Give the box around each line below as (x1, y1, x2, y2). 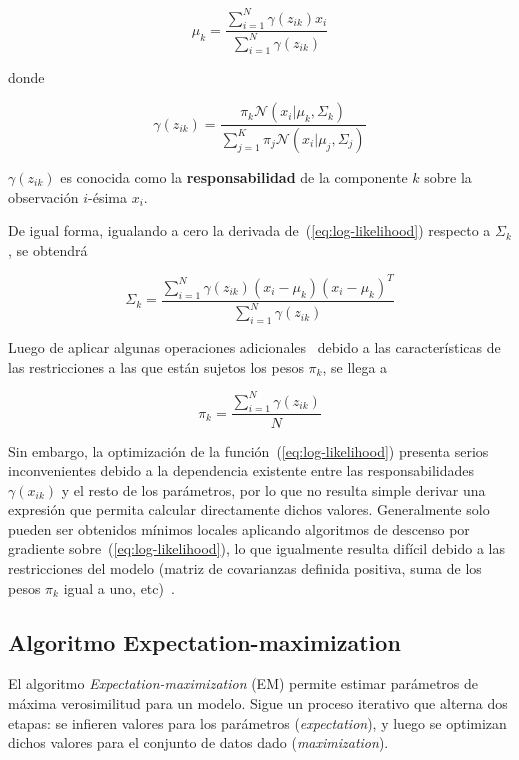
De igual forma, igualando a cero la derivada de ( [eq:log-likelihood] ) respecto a (8, 220, 491, 241)
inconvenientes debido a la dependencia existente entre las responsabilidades (8, 460, 475, 481)
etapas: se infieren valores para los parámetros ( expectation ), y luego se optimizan (8, 712, 507, 733)
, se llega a (322, 356, 388, 377)
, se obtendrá (8, 239, 88, 260)
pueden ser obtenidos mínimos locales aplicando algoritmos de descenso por (8, 518, 470, 539)
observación (8, 186, 79, 207)
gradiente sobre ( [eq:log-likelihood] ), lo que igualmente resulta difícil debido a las (8, 538, 506, 559)
